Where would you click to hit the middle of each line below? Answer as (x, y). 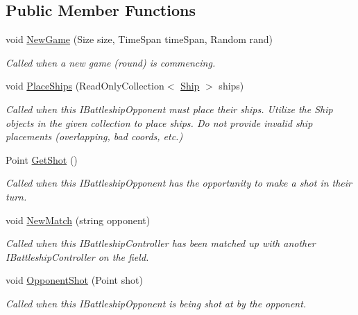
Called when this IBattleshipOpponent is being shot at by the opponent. (156, 303)
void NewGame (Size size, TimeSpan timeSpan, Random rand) (139, 39)
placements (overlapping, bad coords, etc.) (94, 136)
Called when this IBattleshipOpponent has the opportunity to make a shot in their (179, 183)
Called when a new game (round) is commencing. (111, 62)
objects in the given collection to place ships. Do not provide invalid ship (159, 122)
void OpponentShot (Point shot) (74, 280)
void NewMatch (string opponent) (78, 220)
